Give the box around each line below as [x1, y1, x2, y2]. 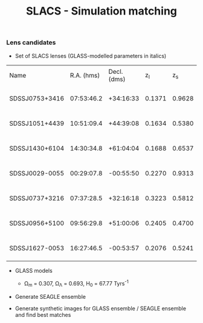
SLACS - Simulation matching [26, 4, 177, 18]
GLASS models [14, 267, 53, 275]
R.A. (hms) [69, 71, 100, 80]
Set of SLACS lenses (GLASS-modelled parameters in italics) [14, 52, 167, 59]
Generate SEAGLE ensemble [14, 293, 86, 300]
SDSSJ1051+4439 [9, 119, 65, 128]
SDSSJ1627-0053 [9, 244, 65, 252]
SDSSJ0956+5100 [9, 219, 65, 227]
